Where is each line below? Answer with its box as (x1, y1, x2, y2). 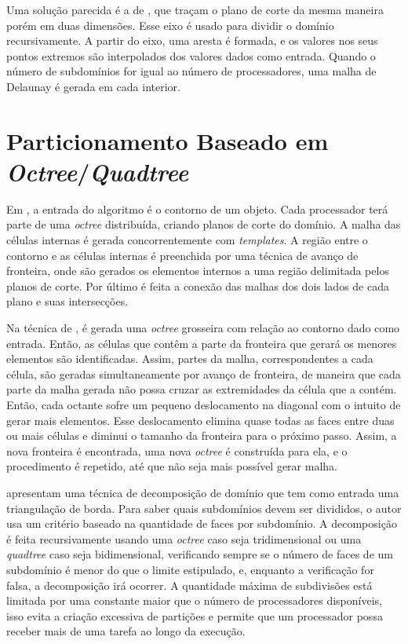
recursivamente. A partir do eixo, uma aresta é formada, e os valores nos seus (6, 32, 378, 49)
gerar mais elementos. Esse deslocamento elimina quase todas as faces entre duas (6, 412, 395, 428)
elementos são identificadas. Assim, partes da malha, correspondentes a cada (6, 350, 373, 367)
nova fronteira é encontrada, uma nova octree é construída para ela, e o (6, 442, 348, 459)
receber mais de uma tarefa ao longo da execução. (6, 623, 246, 639)
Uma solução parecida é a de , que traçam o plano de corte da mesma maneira (6, 2, 384, 17)
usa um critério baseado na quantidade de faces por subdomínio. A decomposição (6, 515, 397, 532)
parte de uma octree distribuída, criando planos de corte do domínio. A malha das (6, 216, 401, 232)
